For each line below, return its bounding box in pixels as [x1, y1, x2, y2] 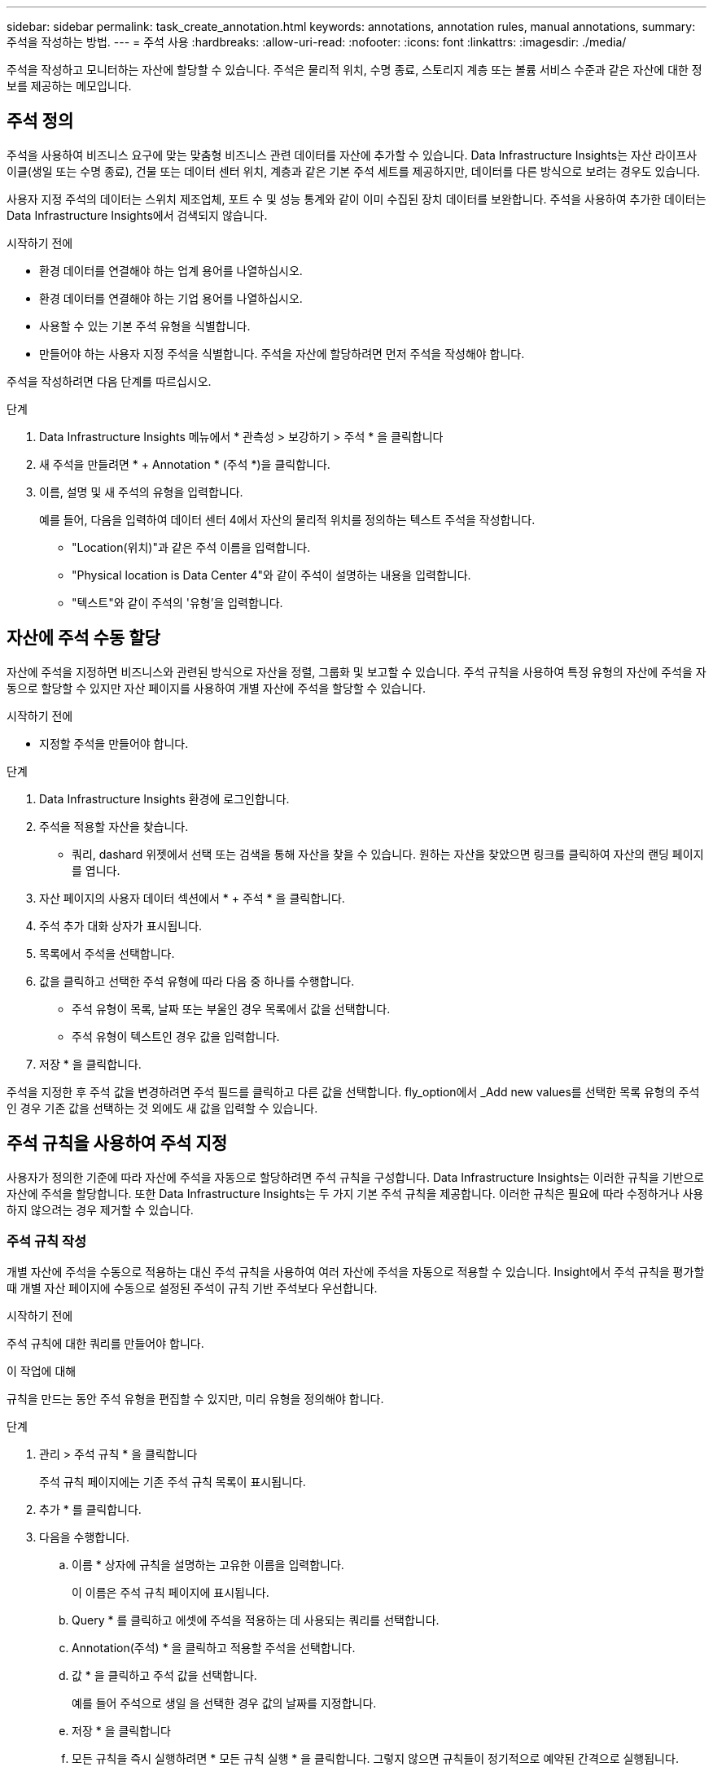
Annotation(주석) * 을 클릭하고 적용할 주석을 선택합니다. [72, 1641, 356, 1655]
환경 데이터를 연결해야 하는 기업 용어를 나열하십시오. [39, 291, 303, 305]
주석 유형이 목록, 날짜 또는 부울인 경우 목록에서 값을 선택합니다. [72, 1001, 391, 1016]
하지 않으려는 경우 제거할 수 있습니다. [7, 1202, 194, 1217]
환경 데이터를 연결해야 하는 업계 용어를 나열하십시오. [39, 263, 303, 278]
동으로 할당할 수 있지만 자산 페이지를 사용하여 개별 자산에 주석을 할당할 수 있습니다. [7, 680, 426, 695]
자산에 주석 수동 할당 [7, 628, 160, 649]
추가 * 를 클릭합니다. [39, 1502, 142, 1517]
